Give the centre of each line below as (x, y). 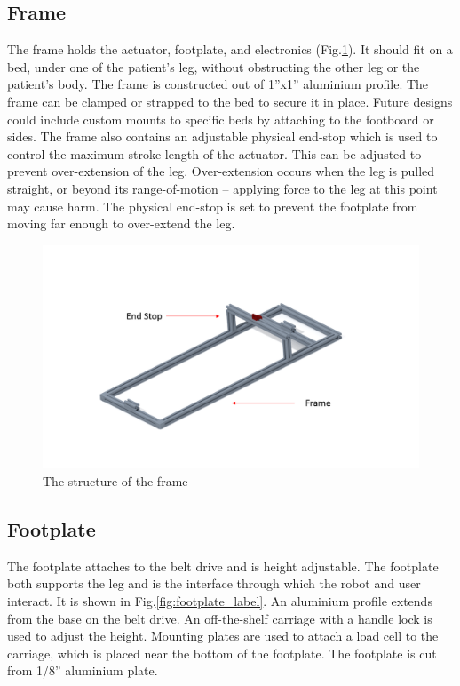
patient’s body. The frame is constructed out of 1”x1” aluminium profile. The (218, 84)
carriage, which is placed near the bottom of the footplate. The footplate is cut (222, 653)
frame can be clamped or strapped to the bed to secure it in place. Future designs (230, 101)
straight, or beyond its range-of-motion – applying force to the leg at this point (222, 188)
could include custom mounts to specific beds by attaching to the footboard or (221, 119)
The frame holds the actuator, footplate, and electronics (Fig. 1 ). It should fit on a (230, 49)
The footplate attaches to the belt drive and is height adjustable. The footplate (223, 566)
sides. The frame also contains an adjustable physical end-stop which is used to (222, 136)
